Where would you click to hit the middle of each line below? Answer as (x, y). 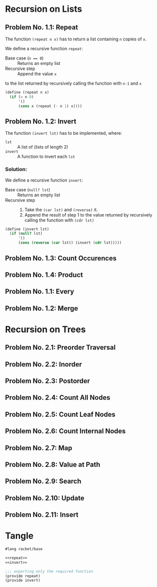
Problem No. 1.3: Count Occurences (61, 258)
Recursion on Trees (45, 329)
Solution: (16, 169)
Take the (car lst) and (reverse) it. (61, 210)
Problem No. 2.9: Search (43, 481)
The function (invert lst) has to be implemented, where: (64, 133)
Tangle (19, 536)
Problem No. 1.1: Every (40, 292)
